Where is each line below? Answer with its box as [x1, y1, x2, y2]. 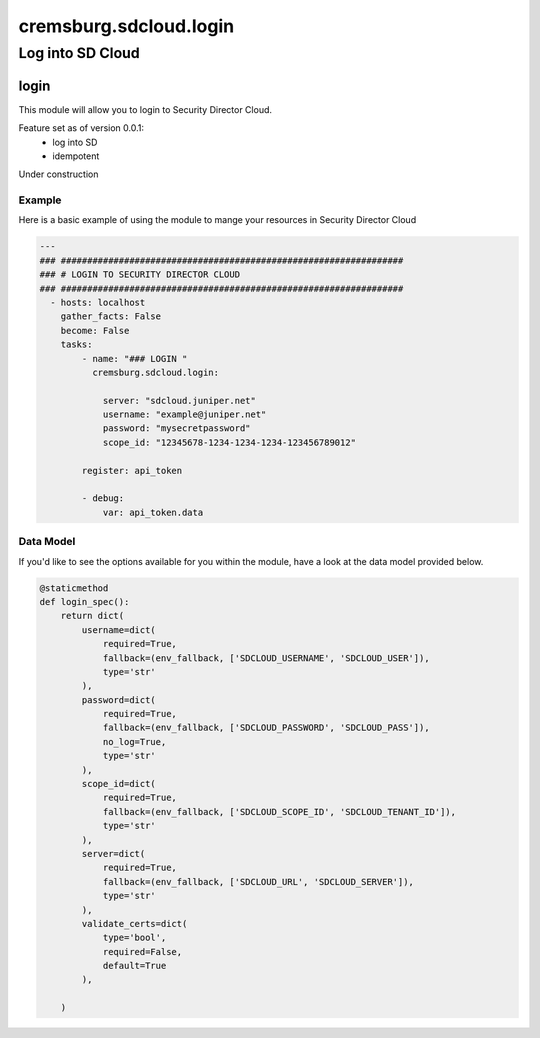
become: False [60, 325, 130, 336]
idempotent [52, 150, 100, 162]
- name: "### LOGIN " [81, 353, 188, 364]
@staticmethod [39, 582, 109, 594]
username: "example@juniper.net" [102, 409, 267, 420]
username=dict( [81, 624, 157, 635]
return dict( [60, 610, 125, 622]
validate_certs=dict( [81, 918, 188, 929]
